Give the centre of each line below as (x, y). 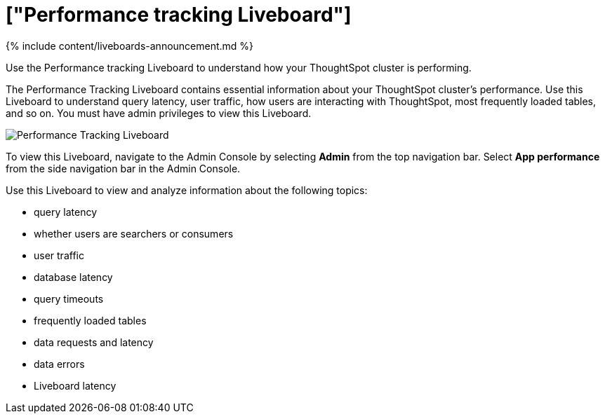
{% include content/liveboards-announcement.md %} (130, 46)
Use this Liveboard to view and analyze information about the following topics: (187, 190)
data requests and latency (94, 342)
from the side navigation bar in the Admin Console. (123, 168)
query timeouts (69, 298)
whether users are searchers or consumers (134, 233)
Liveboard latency (75, 385)
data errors (59, 364)
